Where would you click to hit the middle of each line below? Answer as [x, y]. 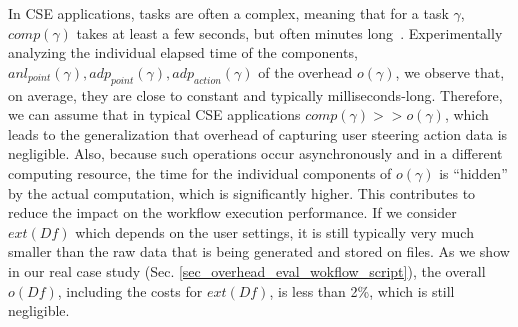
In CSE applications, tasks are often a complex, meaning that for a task [228, 13]
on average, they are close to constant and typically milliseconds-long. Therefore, [255, 94]
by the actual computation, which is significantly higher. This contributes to [242, 192]
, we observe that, [450, 71]
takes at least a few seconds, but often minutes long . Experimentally [289, 32]
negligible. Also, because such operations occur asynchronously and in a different [255, 153]
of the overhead [305, 71]
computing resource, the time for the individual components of [200, 172]
